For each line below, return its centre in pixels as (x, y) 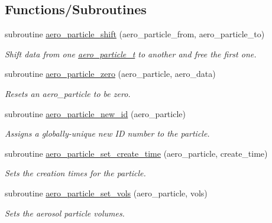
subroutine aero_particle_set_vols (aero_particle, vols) (106, 193)
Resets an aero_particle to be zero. (68, 93)
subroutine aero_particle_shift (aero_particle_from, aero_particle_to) (135, 34)
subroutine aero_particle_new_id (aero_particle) (95, 113)
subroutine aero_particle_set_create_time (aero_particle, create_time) (136, 153)
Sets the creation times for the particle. (75, 173)
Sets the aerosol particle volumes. (65, 213)
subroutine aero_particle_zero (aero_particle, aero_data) (110, 74)
